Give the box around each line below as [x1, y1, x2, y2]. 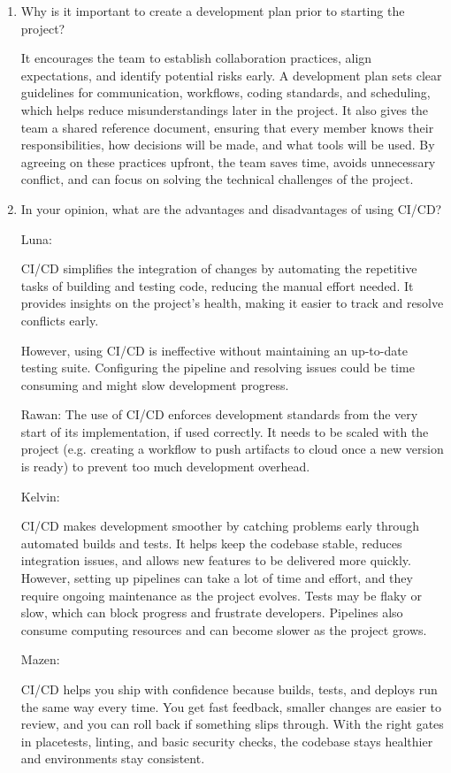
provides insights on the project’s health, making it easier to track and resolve [20, 294, 444, 312]
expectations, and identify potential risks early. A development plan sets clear [20, 65, 442, 84]
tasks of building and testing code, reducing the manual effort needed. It [20, 276, 414, 295]
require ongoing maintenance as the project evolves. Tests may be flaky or [20, 585, 422, 604]
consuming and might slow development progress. [20, 375, 289, 394]
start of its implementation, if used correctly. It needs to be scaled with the [20, 422, 429, 440]
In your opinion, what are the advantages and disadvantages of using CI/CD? [20, 199, 442, 218]
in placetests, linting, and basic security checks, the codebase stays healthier [20, 731, 433, 750]
